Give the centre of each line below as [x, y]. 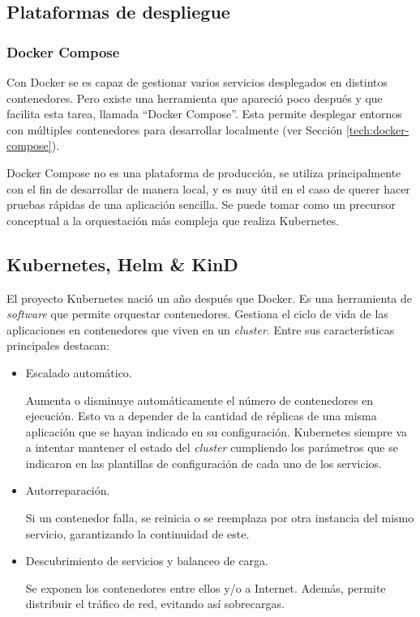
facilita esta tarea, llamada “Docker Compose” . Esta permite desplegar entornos [204, 114]
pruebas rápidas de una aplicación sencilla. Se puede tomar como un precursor [201, 204]
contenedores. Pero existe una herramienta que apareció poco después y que [195, 98]
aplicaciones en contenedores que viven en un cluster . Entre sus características [201, 329]
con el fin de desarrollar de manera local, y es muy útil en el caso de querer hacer [208, 188]
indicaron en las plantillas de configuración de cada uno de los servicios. [204, 463]
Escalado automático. [79, 372]
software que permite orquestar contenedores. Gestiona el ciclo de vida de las [197, 314]
